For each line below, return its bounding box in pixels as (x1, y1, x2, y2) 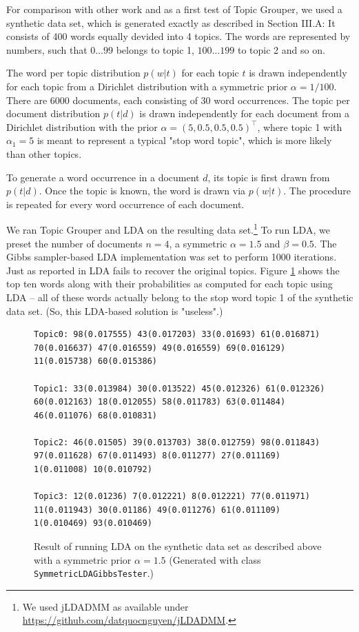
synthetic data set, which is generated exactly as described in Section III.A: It (6, 15, 336, 30)
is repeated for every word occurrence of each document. (6, 196, 245, 211)
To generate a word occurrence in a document (6, 170, 200, 184)
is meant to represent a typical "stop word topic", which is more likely (37, 133, 332, 147)
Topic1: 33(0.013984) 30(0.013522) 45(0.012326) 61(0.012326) (34, 383, 325, 394)
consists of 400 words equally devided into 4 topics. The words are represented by (6, 29, 351, 43)
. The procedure (283, 183, 351, 198)
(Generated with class (169, 552, 261, 567)
